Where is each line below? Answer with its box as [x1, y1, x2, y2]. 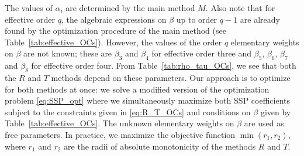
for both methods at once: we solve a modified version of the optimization [5, 83, 270, 95]
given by [260, 105, 291, 118]
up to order [176, 13, 217, 25]
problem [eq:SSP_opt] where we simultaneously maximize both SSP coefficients [5, 94, 290, 107]
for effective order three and [151, 47, 252, 59]
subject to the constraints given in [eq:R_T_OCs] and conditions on [5, 105, 251, 118]
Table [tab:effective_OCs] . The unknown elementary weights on [5, 117, 234, 129]
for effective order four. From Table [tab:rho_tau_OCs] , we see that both [31, 59, 296, 72]
